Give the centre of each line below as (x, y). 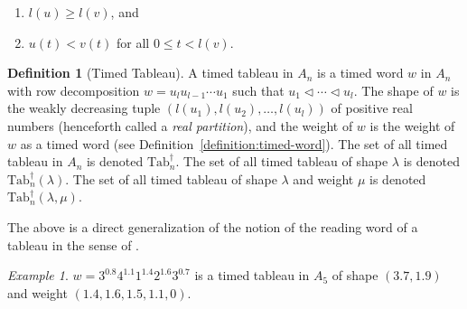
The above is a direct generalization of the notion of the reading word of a (213, 226)
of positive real (372, 108)
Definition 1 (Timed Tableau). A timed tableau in (150, 73)
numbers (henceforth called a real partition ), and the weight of (180, 125)
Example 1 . (38, 275)
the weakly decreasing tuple (84, 108)
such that (258, 90)
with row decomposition (74, 90)
